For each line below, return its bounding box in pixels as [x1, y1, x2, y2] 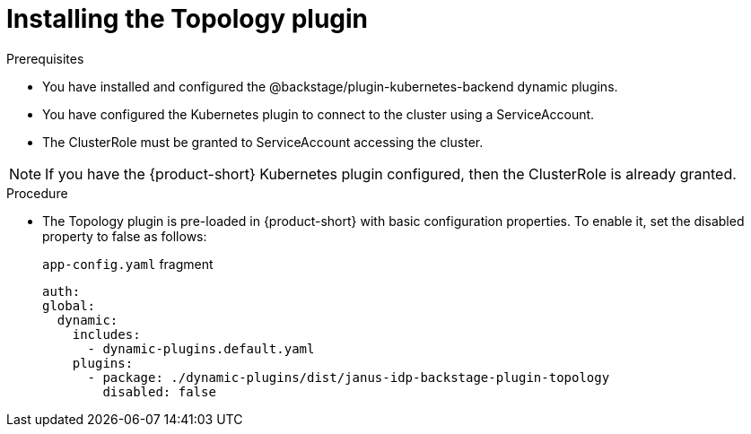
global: [42, 298, 96, 313]
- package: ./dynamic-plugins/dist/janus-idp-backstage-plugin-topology [87, 369, 610, 385]
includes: [72, 326, 141, 342]
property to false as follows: [42, 228, 207, 244]
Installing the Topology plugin [6, 4, 369, 34]
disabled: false [102, 384, 216, 399]
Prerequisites [6, 50, 84, 66]
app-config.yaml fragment [42, 256, 214, 272]
